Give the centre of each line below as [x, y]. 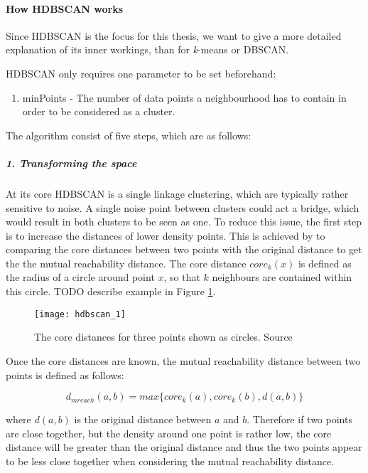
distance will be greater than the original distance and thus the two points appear [184, 447]
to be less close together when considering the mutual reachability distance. [170, 461]
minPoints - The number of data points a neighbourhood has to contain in [184, 97]
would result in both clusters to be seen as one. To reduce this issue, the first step [184, 222]
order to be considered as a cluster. [99, 111]
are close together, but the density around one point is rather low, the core [169, 433]
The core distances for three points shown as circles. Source [163, 337]
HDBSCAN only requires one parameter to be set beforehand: [141, 73]
